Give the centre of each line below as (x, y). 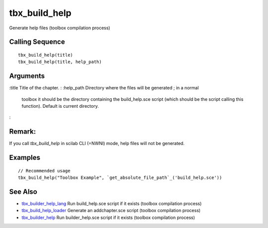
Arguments (27, 76)
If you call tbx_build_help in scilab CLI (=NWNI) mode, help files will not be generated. (97, 144)
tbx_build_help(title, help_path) (60, 62)
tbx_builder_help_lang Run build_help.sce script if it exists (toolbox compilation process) (112, 204)
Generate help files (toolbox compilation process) (60, 28)
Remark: (23, 132)
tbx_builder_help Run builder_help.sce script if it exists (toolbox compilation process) (108, 217)
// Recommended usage (44, 171)
